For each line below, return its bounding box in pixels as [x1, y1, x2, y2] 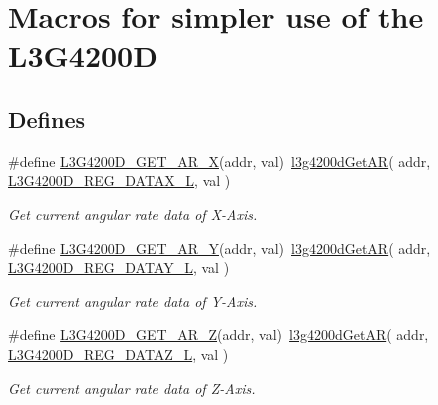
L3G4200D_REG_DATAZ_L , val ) [8, 343, 229, 364]
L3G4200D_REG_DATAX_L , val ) [8, 170, 231, 191]
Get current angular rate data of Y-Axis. [8, 290, 258, 311]
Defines [8, 103, 86, 134]
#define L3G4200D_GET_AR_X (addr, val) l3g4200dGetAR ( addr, [8, 150, 431, 171]
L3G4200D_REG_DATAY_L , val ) [8, 257, 230, 278]
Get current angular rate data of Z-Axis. [8, 377, 256, 398]
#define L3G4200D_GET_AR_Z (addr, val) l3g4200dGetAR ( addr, [8, 324, 429, 345]
